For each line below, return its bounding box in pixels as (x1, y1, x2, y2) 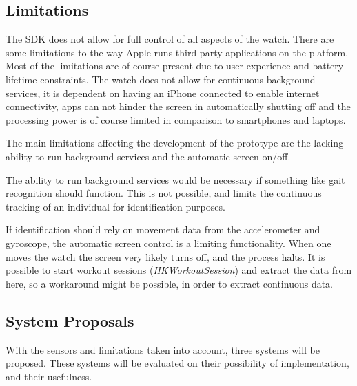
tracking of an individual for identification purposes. (6, 199, 225, 213)
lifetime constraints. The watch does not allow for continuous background (6, 72, 316, 86)
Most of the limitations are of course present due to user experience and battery (6, 58, 344, 73)
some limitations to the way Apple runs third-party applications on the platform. (6, 45, 349, 59)
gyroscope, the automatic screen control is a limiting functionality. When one (6, 235, 331, 250)
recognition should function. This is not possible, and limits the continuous (6, 186, 322, 200)
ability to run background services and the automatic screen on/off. (6, 149, 291, 163)
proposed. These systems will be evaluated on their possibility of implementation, (6, 356, 349, 370)
